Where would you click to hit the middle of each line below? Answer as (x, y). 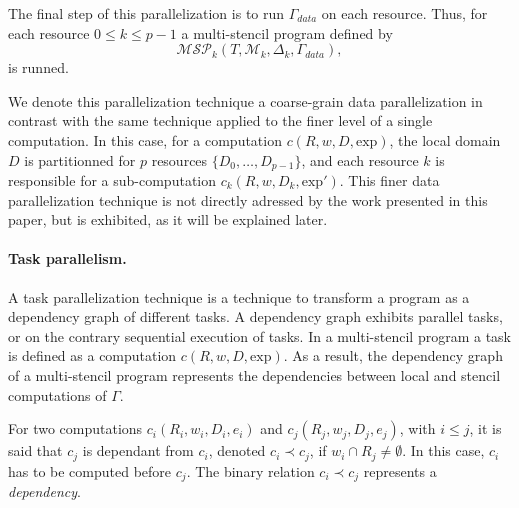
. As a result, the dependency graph (393, 355)
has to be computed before (90, 470)
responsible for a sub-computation (112, 180)
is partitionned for (80, 159)
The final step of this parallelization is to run (146, 13)
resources (179, 159)
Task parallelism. (67, 258)
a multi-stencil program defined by (287, 32)
